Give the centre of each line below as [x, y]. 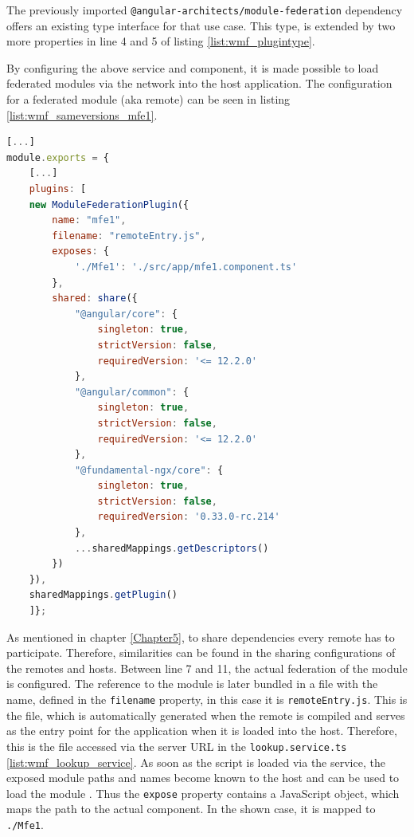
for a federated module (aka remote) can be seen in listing [148, 99]
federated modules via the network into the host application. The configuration [199, 83]
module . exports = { [58, 157]
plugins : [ [58, 189]
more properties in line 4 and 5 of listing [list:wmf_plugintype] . [161, 41]
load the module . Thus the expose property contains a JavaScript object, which [203, 793]
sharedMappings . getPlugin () [103, 595]
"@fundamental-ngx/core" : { [149, 470]
